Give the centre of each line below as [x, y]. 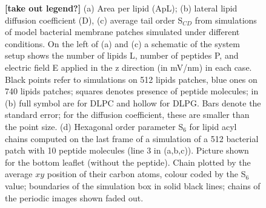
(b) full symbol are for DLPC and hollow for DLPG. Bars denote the [133, 102]
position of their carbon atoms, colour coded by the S [146, 174]
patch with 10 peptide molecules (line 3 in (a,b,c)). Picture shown [127, 150]
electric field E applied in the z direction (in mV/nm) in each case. [128, 67]
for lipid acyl [213, 126]
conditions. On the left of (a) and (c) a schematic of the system [122, 43]
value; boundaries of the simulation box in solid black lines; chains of [133, 185]
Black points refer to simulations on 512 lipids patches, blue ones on [131, 79]
